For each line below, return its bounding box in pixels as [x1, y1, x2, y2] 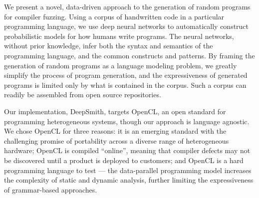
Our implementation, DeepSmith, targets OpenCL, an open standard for [4, 106, 226, 116]
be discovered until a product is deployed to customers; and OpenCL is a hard [4, 155, 244, 165]
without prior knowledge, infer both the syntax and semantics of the [4, 40, 213, 51]
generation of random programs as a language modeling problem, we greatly [4, 60, 237, 70]
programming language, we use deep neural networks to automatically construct [4, 21, 249, 31]
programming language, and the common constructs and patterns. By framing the [4, 50, 255, 60]
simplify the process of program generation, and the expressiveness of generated [4, 70, 248, 80]
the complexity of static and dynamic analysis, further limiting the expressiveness [4, 175, 254, 185]
